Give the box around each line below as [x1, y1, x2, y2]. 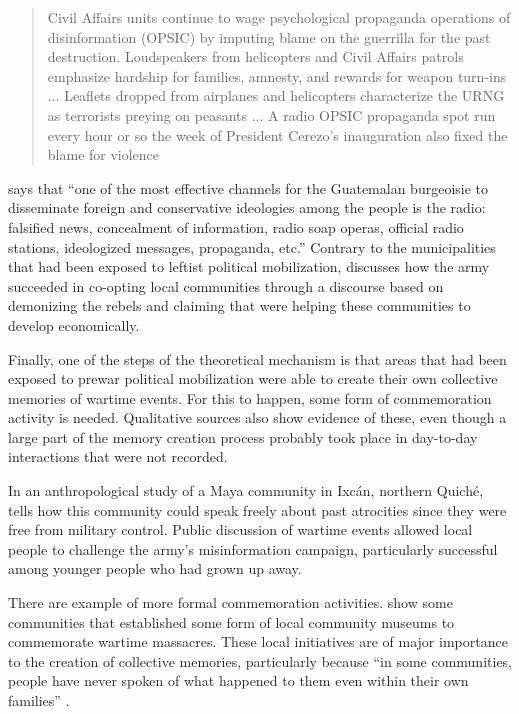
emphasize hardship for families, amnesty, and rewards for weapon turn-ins [47, 65, 507, 86]
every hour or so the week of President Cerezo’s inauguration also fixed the [47, 124, 508, 145]
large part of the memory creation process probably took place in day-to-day [8, 426, 478, 447]
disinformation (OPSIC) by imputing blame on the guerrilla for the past [47, 26, 491, 47]
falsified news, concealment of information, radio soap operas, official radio [8, 216, 464, 237]
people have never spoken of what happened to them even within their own [8, 670, 469, 691]
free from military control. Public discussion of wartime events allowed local [8, 519, 473, 540]
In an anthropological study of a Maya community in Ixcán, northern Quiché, [8, 480, 484, 501]
